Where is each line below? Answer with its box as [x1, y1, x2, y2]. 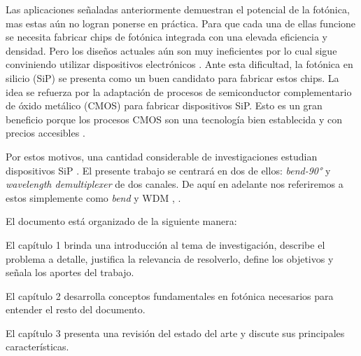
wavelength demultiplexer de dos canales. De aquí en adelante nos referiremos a [6, 177, 344, 191]
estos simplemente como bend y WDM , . [6, 190, 181, 205]
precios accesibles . [6, 125, 85, 140]
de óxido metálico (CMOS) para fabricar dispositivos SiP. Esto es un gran [6, 98, 323, 113]
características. [6, 339, 69, 354]
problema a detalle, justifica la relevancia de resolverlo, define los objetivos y [6, 251, 334, 266]
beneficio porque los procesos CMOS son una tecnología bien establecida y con [6, 111, 343, 126]
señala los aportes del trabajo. [6, 265, 134, 280]
